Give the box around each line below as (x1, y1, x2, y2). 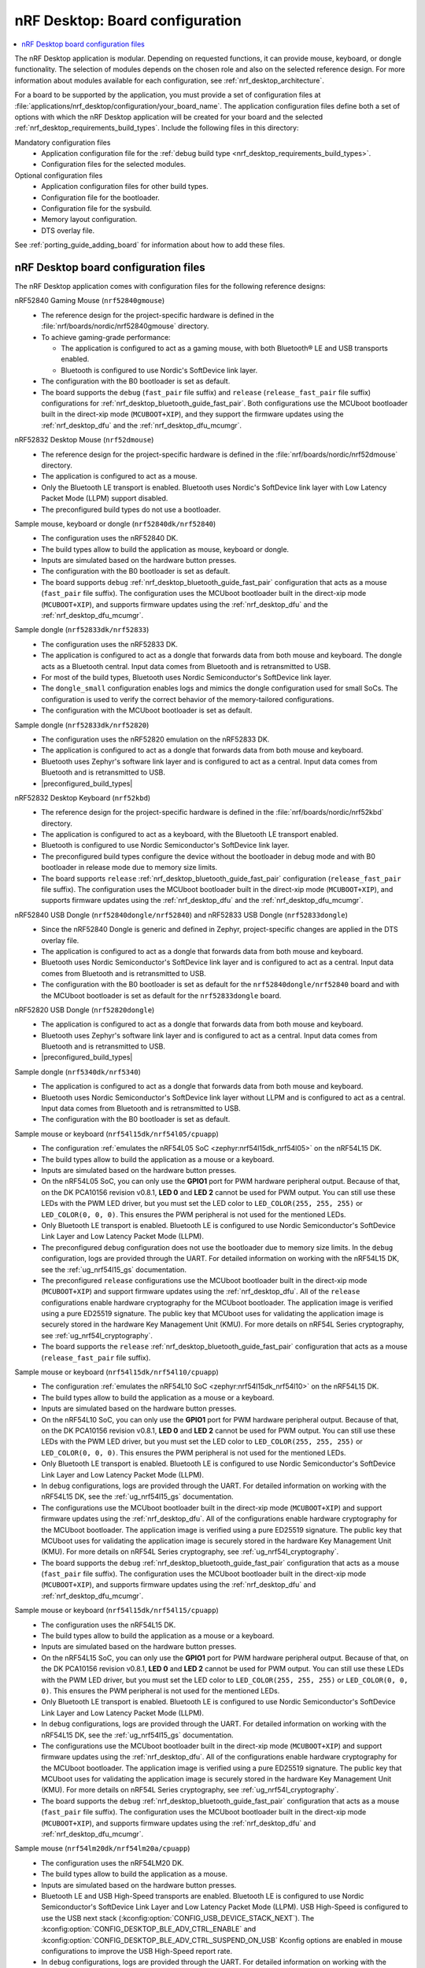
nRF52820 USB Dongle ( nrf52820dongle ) (14, 1004, 155, 1015)
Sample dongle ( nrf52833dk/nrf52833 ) (14, 625, 150, 634)
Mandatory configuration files (14, 138, 111, 147)
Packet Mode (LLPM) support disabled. (41, 494, 168, 503)
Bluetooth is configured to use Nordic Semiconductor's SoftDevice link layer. (41, 841, 290, 850)
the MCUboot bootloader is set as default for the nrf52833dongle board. (41, 990, 282, 1000)
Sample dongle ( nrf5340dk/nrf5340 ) (14, 1067, 141, 1076)
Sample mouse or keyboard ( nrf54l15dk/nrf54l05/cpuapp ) (14, 1129, 220, 1138)
